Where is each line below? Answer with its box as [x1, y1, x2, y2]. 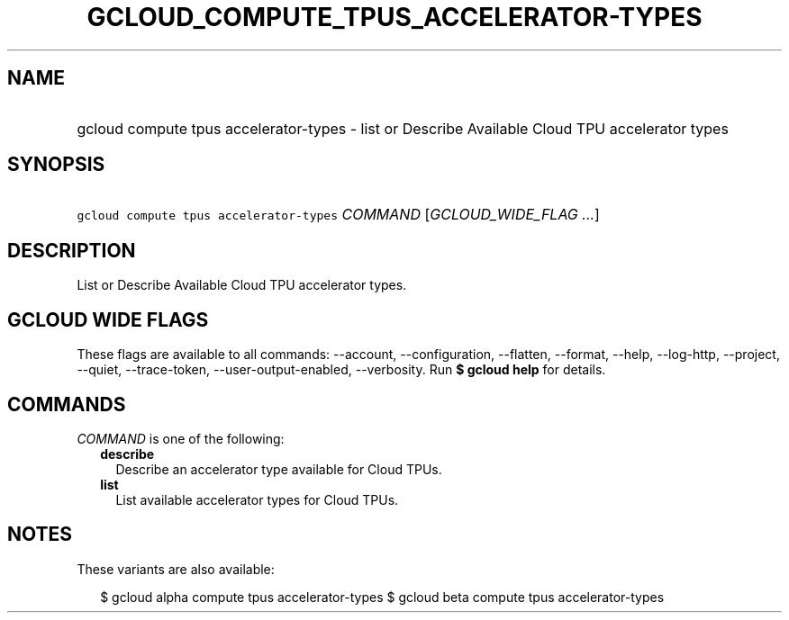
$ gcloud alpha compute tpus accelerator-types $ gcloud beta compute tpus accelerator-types [100, 589, 665, 605]
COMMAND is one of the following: [77, 430, 285, 446]
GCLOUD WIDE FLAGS [7, 308, 209, 331]
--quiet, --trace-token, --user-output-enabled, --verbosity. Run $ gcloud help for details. [77, 362, 606, 378]
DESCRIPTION [7, 238, 136, 262]
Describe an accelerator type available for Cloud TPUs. [115, 461, 442, 477]
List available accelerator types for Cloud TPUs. [115, 491, 399, 508]
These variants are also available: [77, 561, 275, 577]
